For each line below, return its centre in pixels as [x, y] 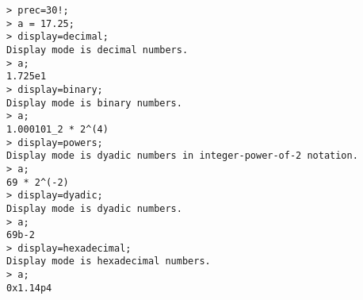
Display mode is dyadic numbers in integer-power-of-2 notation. [182, 156]
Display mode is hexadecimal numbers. [109, 262]
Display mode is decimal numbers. [97, 50]
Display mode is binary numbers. [94, 103]
